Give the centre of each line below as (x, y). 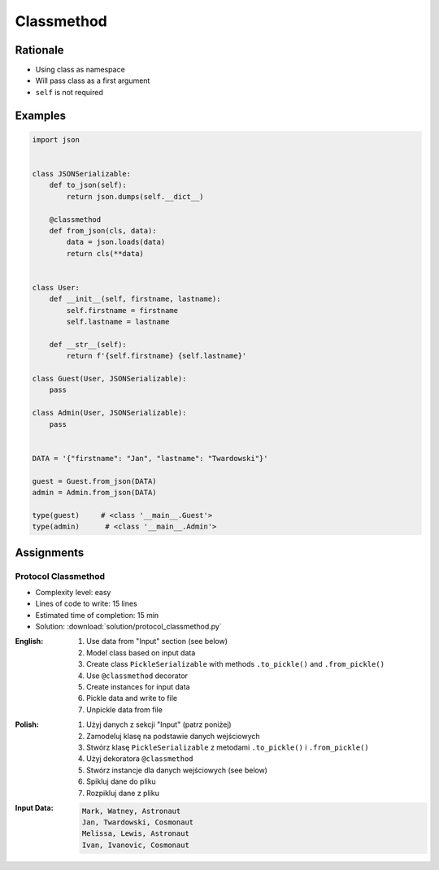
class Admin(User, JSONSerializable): (109, 413)
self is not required (69, 92)
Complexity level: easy (73, 592)
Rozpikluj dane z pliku (123, 793)
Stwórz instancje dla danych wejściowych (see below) (177, 770)
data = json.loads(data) (116, 242)
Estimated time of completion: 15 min (97, 615)
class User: (56, 287)
